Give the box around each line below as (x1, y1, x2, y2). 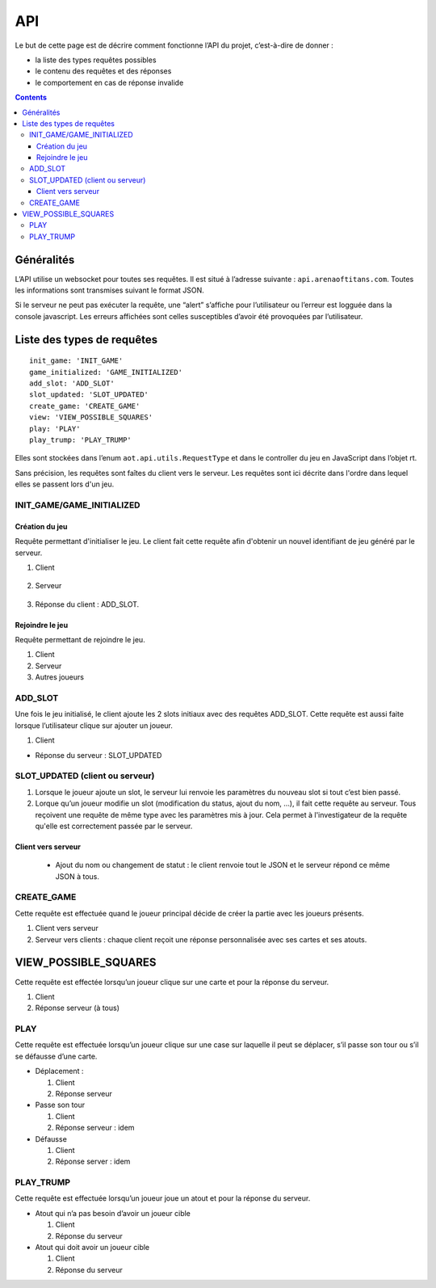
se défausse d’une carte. (15, 1051, 98, 1061)
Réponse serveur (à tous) (35, 1003, 120, 1013)
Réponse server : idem (55, 1156, 131, 1167)
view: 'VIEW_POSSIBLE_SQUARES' (29, 413, 153, 422)
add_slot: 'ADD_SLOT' (29, 379, 115, 388)
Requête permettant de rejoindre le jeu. (15, 635, 145, 645)
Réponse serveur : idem (55, 1123, 135, 1133)
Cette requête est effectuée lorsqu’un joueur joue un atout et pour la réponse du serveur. (15, 1193, 311, 1203)
